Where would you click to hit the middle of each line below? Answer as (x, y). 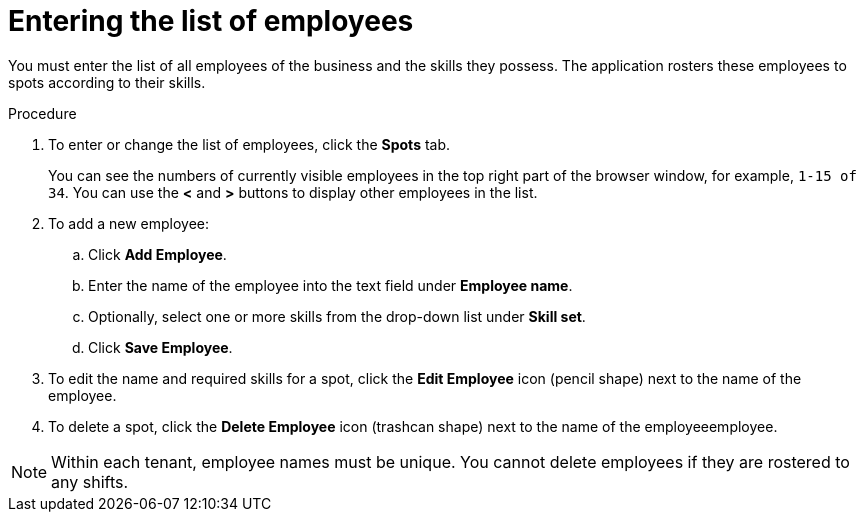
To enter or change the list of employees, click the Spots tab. (249, 144)
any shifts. (90, 481)
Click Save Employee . (160, 347)
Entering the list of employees (211, 21)
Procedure (42, 113)
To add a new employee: (129, 223)
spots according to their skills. (107, 82)
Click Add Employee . (157, 254)
